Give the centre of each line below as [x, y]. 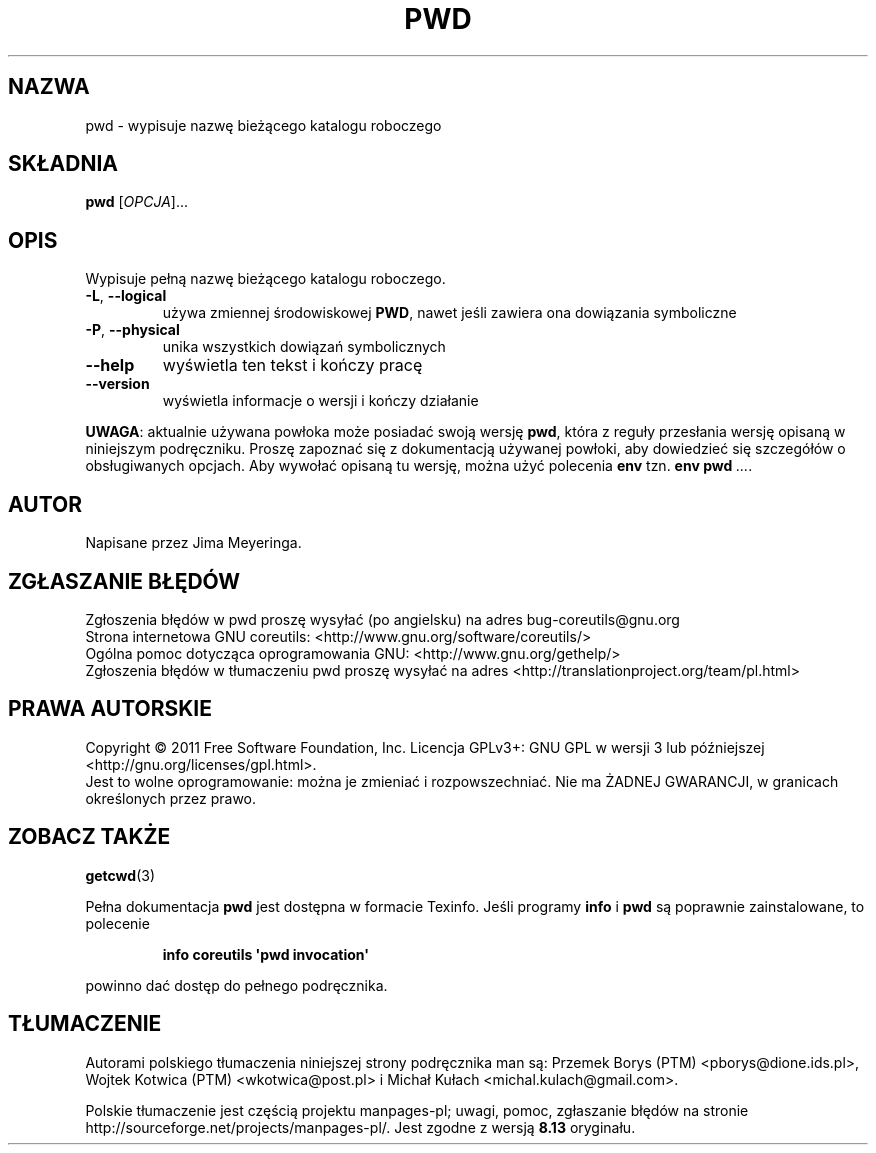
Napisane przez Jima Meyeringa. [193, 543]
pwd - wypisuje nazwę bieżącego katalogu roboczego [263, 125]
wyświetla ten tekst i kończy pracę [292, 365]
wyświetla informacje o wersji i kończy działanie [320, 401]
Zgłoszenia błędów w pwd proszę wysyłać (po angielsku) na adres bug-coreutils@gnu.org [382, 619]
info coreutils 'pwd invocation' [265, 954]
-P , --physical [132, 330]
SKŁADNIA [63, 164]
